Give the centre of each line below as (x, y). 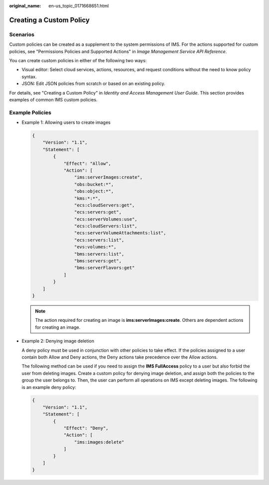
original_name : (25, 6)
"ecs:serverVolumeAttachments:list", (120, 233)
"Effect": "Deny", (86, 428)
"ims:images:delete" (99, 442)
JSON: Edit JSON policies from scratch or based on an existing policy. (93, 84)
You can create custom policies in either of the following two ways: (78, 60)
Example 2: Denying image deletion (58, 341)
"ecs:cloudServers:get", (104, 205)
